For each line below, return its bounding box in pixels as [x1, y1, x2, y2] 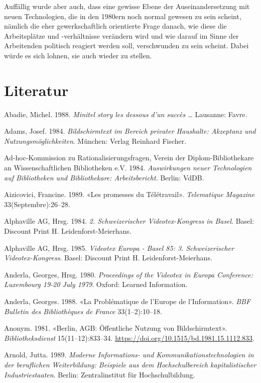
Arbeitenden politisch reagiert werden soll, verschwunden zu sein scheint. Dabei [4, 40, 249, 51]
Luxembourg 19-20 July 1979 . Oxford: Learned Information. [4, 279, 188, 290]
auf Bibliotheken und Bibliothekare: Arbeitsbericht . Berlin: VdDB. [4, 172, 204, 182]
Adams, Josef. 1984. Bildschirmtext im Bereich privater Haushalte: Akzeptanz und [4, 126, 256, 136]
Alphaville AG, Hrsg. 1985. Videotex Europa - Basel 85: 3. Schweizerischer [4, 242, 234, 253]
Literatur [4, 79, 69, 100]
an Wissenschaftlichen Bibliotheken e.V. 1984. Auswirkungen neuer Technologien [4, 162, 252, 173]
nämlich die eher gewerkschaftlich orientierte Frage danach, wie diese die [4, 21, 227, 31]
